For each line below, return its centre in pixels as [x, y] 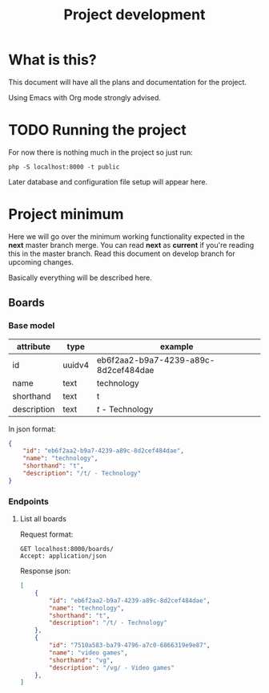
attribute [33, 346]
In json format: [32, 429]
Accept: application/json [63, 556]
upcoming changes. [41, 261]
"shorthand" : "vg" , [81, 660]
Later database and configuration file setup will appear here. [108, 181]
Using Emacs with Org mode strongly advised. [85, 97]
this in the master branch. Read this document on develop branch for [122, 253]
